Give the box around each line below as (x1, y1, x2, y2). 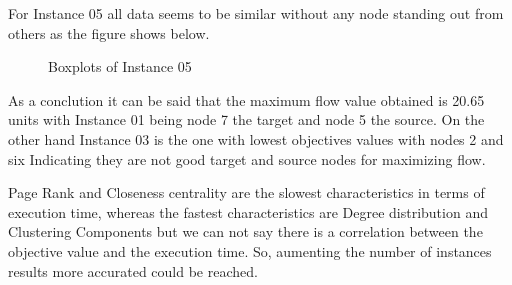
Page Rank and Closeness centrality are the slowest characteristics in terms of (8, 182, 485, 203)
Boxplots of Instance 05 (48, 56, 192, 77)
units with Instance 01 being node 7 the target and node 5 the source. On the (8, 109, 485, 130)
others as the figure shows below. (8, 22, 210, 43)
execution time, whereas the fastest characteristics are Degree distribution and (8, 201, 488, 222)
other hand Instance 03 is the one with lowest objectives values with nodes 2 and (8, 128, 504, 149)
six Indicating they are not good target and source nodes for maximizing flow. (8, 148, 486, 169)
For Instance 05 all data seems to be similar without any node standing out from (8, 3, 504, 23)
